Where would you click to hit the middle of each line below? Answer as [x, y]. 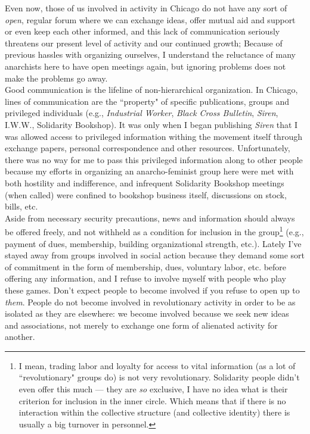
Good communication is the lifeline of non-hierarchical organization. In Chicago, [151, 90]
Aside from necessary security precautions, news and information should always [150, 218]
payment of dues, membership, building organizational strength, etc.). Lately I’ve [153, 243]
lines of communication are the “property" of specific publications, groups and [147, 101]
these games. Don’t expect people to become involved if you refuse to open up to [152, 290]
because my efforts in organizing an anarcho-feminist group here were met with [149, 171]
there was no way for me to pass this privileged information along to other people [154, 159]
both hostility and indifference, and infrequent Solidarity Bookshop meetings [145, 182]
